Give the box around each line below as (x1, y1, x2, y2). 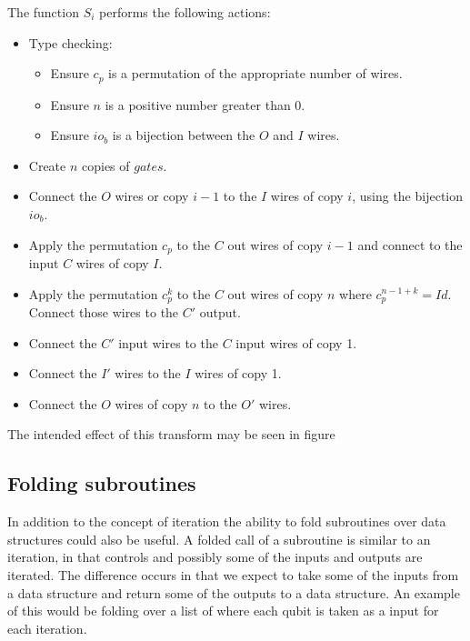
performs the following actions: (99, 3, 271, 21)
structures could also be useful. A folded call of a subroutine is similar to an (7, 529, 431, 548)
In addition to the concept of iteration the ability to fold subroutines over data (7, 512, 446, 531)
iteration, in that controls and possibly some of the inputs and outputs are (7, 547, 423, 566)
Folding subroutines (7, 469, 196, 497)
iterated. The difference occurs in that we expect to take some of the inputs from (7, 566, 459, 585)
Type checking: (28, 33, 113, 52)
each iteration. (7, 618, 87, 637)
